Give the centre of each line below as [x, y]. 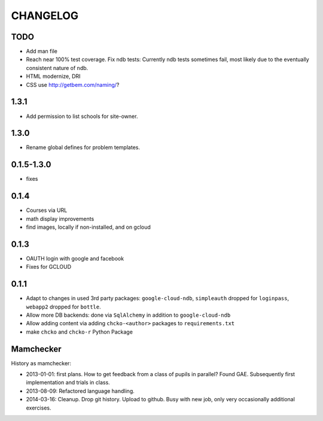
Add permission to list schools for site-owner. [82, 116]
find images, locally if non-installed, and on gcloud [88, 227]
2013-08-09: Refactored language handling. [80, 391]
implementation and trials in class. [68, 383]
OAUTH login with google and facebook [75, 258]
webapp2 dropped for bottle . [63, 307]
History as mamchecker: [41, 363]
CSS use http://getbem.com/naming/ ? [73, 84]
